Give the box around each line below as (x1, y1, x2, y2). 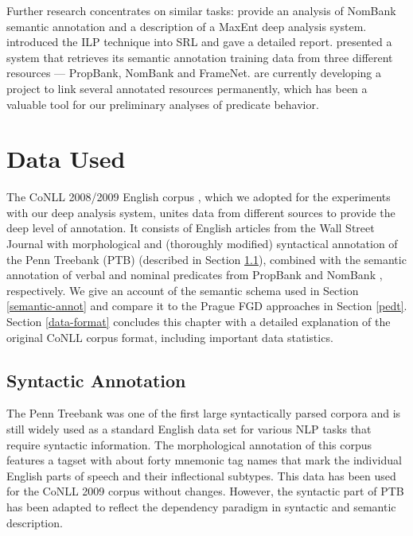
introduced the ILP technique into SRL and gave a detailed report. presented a (6, 33, 392, 50)
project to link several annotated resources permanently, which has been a (6, 80, 368, 96)
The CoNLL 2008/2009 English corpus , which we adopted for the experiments (6, 188, 391, 205)
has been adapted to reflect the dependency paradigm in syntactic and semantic (6, 498, 396, 515)
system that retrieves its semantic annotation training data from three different (6, 49, 393, 65)
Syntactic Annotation (6, 367, 186, 392)
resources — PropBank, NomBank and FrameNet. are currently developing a (6, 64, 381, 81)
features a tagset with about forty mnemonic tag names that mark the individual (6, 452, 402, 468)
